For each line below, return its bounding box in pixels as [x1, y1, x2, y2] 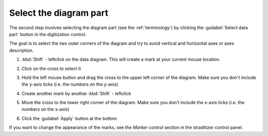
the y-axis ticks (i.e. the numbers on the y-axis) [21, 81, 119, 87]
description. [9, 47, 34, 53]
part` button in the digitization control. [9, 31, 87, 37]
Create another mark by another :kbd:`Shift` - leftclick [21, 90, 132, 96]
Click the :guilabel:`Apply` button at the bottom [21, 115, 117, 121]
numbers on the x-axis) [21, 106, 69, 112]
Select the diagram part [9, 7, 109, 18]
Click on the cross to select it [21, 66, 81, 71]
